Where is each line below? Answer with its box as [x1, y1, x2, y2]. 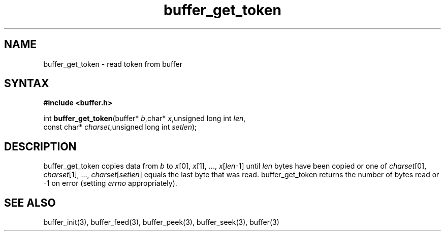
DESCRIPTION [4, 140, 77, 153]
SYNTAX [4, 77, 49, 90]
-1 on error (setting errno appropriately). [43, 179, 177, 188]
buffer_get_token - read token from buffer [43, 59, 182, 68]
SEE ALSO [4, 196, 56, 209]
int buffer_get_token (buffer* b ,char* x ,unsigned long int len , [43, 114, 246, 123]
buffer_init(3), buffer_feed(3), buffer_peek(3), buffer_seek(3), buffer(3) [43, 218, 279, 227]
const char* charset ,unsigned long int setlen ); [43, 123, 197, 132]
